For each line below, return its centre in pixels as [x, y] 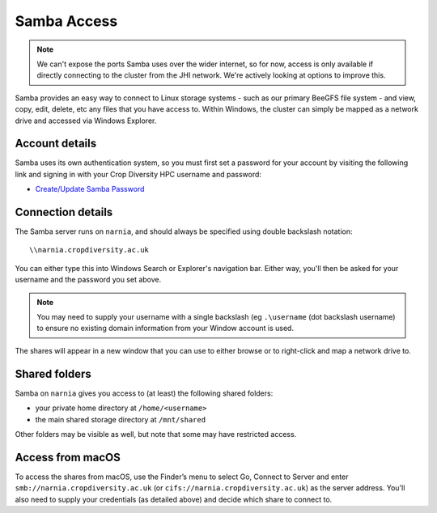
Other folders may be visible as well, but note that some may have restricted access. [156, 434]
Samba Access [66, 21]
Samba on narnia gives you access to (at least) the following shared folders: [144, 393]
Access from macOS [68, 457]
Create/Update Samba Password [90, 189]
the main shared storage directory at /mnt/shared [121, 419]
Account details [56, 144]
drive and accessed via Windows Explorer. [86, 121]
